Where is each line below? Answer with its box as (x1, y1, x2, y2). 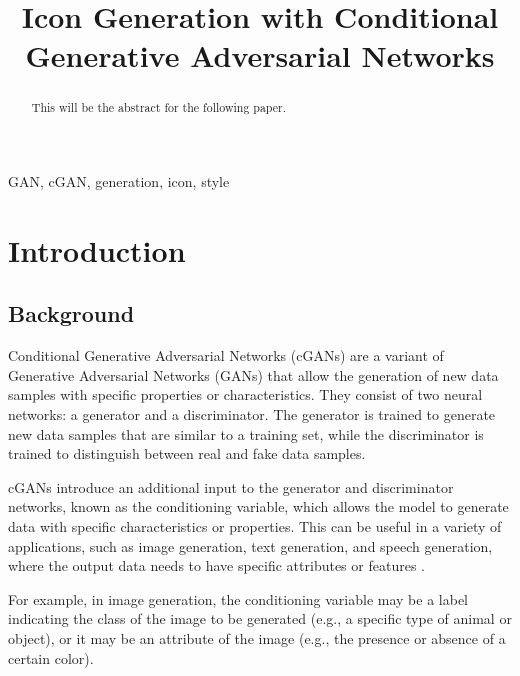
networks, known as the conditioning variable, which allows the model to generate (8, 496, 509, 517)
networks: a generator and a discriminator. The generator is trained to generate (8, 403, 496, 424)
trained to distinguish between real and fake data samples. (8, 443, 366, 464)
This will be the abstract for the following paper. (31, 99, 287, 116)
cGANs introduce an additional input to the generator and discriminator (8, 476, 454, 497)
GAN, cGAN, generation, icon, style (8, 171, 230, 192)
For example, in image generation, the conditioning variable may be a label (8, 588, 468, 609)
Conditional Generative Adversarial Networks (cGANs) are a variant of (8, 345, 444, 366)
